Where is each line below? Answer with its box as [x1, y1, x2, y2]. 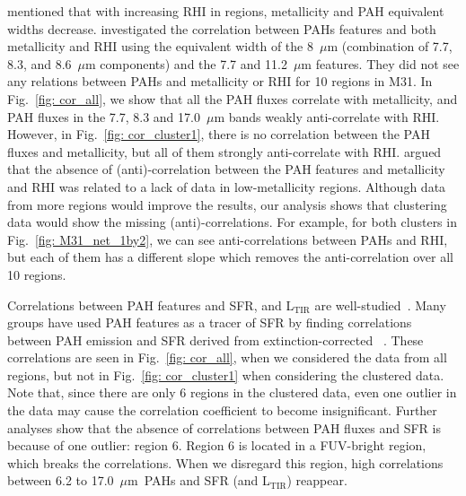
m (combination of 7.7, [327, 37, 453, 56]
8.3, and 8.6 [7, 54, 72, 73]
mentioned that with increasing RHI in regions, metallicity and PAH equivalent [7, 2, 444, 20]
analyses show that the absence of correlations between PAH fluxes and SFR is [7, 418, 441, 437]
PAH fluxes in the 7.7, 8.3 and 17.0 [7, 107, 200, 126]
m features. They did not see [301, 54, 460, 73]
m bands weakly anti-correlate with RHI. [214, 107, 440, 126]
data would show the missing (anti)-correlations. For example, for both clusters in [7, 213, 457, 231]
